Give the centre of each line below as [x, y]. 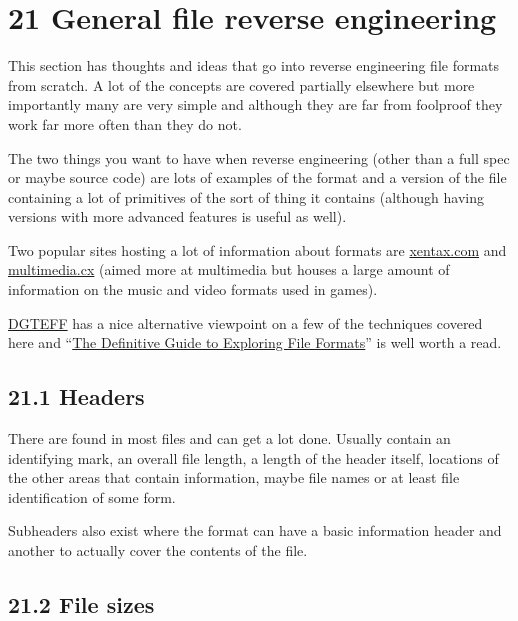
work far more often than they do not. [125, 123]
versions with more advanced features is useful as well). [177, 216]
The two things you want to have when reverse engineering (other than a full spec [259, 157]
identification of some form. [92, 496]
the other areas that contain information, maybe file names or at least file [234, 477]
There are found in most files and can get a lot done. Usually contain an [229, 438]
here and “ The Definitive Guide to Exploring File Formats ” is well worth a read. [255, 342]
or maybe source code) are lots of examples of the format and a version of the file [257, 177]
